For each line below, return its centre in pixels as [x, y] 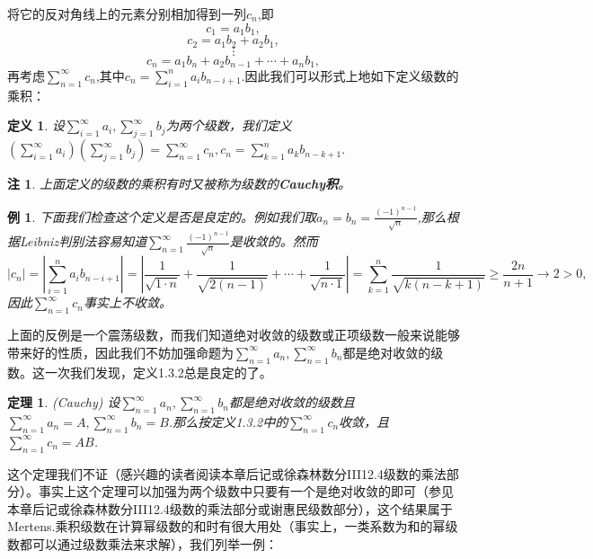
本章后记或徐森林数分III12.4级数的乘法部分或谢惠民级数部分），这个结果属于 [230, 508]
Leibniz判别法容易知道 [83, 241]
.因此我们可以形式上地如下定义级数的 [350, 75]
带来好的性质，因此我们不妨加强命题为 [120, 352]
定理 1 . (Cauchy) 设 [64, 402]
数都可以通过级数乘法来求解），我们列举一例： [142, 543]
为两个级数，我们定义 [229, 125]
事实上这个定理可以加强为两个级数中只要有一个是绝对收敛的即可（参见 [246, 491]
